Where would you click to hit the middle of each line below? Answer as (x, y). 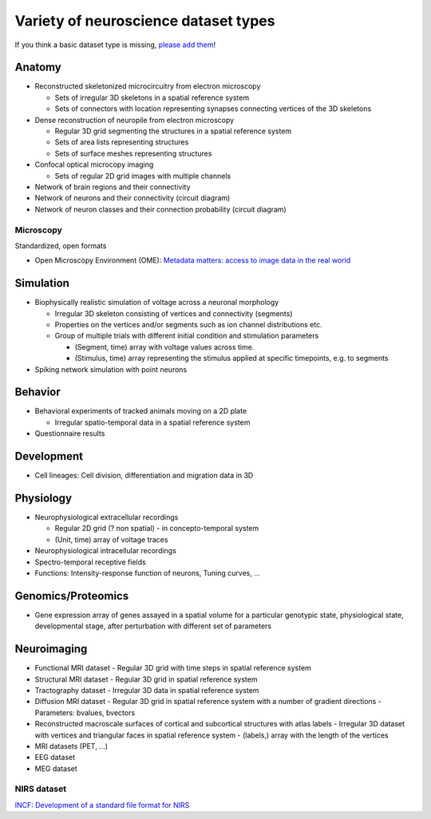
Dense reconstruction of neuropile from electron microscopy (134, 120)
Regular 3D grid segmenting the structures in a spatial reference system (173, 131)
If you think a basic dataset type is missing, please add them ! (115, 45)
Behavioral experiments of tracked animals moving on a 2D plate (141, 411)
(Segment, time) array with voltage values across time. (164, 346)
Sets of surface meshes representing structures (133, 153)
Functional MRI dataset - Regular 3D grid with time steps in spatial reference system (173, 668)
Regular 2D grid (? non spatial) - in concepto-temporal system (157, 528)
